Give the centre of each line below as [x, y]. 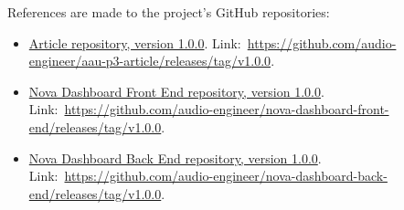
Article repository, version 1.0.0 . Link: [135, 42]
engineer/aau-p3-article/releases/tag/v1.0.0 [150, 61]
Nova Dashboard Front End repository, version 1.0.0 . [176, 91]
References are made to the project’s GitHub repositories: [169, 12]
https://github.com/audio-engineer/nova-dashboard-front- [227, 109]
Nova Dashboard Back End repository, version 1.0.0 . [175, 157]
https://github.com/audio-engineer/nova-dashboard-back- [226, 176]
